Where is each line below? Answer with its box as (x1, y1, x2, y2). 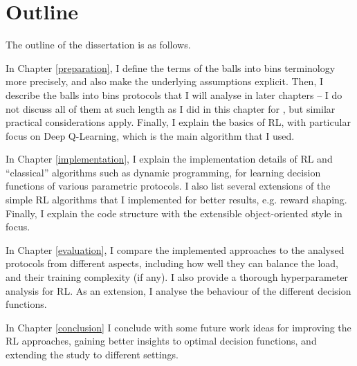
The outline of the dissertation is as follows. (6, 37, 191, 52)
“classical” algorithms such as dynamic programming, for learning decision (6, 165, 321, 179)
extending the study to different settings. (6, 347, 178, 361)
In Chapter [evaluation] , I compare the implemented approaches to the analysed (6, 242, 345, 257)
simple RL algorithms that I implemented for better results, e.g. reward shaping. (6, 192, 347, 207)
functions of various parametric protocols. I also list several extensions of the (6, 179, 331, 193)
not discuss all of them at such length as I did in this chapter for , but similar (6, 101, 336, 116)
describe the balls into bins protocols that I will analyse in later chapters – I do (6, 87, 342, 102)
